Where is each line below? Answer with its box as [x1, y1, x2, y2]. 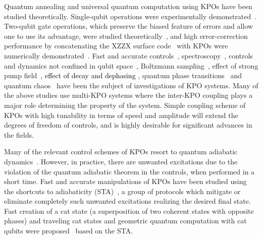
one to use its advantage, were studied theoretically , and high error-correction [4, 30, 248, 41]
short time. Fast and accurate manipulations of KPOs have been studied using [4, 176, 247, 187]
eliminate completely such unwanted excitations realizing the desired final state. [4, 196, 251, 206]
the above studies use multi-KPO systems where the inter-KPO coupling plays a [4, 90, 253, 100]
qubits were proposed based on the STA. [4, 225, 133, 236]
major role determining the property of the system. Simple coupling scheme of [4, 99, 246, 110]
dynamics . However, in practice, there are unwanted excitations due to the [4, 156, 238, 166]
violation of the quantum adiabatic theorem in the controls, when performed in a [4, 166, 255, 176]
